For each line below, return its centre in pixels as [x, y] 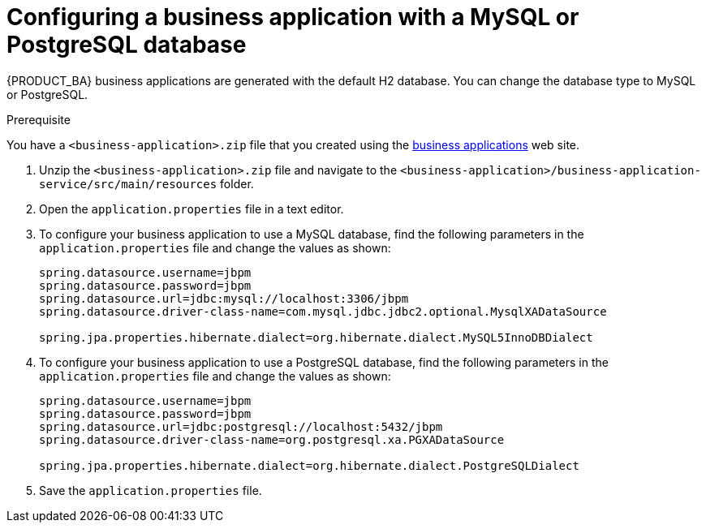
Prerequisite [39, 119]
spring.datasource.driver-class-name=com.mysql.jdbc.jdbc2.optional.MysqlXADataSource [323, 311]
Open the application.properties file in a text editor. [192, 209]
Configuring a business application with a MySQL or [293, 17]
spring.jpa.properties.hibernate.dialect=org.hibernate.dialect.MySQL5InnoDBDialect [316, 337]
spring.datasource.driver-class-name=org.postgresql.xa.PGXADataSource [272, 439]
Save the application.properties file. [151, 490]
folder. [237, 183]
